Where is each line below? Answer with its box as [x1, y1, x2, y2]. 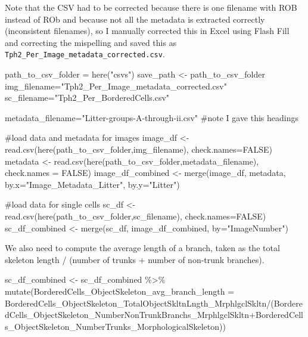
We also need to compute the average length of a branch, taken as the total [5, 242, 280, 254]
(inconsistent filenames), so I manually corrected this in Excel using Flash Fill [5, 24, 290, 37]
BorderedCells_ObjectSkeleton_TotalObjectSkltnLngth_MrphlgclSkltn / [5, 296, 271, 309]
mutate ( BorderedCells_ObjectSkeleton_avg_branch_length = [5, 285, 235, 297]
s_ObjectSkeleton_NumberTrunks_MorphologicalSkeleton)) [5, 320, 226, 332]
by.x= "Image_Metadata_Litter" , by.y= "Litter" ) [5, 178, 180, 190]
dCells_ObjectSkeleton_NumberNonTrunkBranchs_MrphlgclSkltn [5, 308, 250, 321]
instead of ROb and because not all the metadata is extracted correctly [5, 13, 265, 25]
